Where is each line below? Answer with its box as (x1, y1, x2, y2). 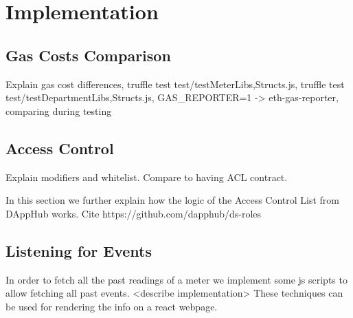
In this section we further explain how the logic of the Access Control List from (5, 193, 340, 207)
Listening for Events (5, 240, 152, 261)
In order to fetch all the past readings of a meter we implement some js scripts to (5, 272, 348, 286)
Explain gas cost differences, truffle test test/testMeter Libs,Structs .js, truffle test (5, 76, 345, 91)
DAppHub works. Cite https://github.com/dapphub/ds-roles (5, 206, 262, 220)
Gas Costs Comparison (5, 44, 171, 65)
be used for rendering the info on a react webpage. (5, 299, 218, 313)
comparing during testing (5, 103, 112, 118)
